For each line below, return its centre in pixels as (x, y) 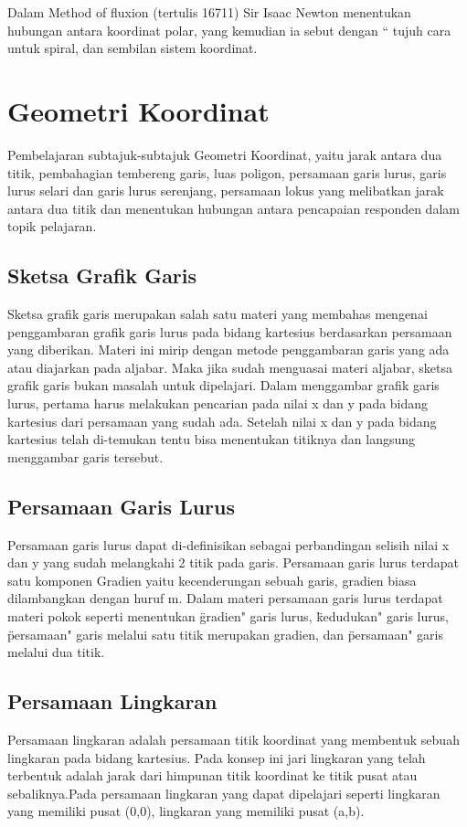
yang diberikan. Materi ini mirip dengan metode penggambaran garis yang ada (228, 350)
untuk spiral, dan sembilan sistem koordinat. (133, 48)
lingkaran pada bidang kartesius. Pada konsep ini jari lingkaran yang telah (217, 757)
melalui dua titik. (56, 652)
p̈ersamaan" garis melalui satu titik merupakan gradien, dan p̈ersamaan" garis (226, 634)
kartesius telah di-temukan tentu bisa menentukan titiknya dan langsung (212, 439)
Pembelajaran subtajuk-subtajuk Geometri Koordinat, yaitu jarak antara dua (225, 154)
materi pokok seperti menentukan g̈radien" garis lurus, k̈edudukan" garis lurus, (228, 616)
